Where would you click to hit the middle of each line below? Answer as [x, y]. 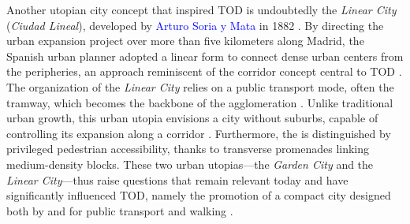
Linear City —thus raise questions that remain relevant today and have [177, 179]
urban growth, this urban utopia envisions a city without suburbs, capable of [192, 118]
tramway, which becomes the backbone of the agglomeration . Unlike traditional [200, 102]
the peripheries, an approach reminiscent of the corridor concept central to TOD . [204, 71]
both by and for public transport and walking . [120, 210]
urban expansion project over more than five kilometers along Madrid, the [185, 41]
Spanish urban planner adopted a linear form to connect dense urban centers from [205, 56]
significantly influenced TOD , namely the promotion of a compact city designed [199, 195]
